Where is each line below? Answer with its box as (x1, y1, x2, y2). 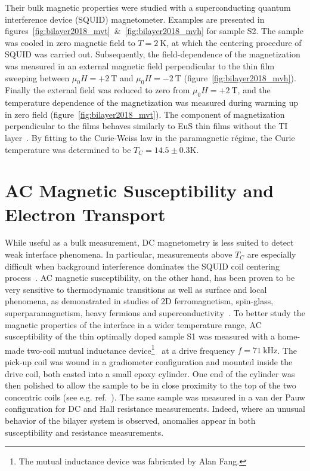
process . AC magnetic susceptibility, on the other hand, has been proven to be (5, 271, 295, 284)
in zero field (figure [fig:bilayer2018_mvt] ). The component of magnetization (5, 108, 285, 120)
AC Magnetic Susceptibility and (5, 178, 274, 203)
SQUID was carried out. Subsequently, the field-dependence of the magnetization (5, 48, 300, 60)
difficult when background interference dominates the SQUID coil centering (5, 259, 280, 272)
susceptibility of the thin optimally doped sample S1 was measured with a (5, 330, 275, 342)
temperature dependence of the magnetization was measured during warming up (5, 96, 299, 109)
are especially (247, 248, 296, 261)
